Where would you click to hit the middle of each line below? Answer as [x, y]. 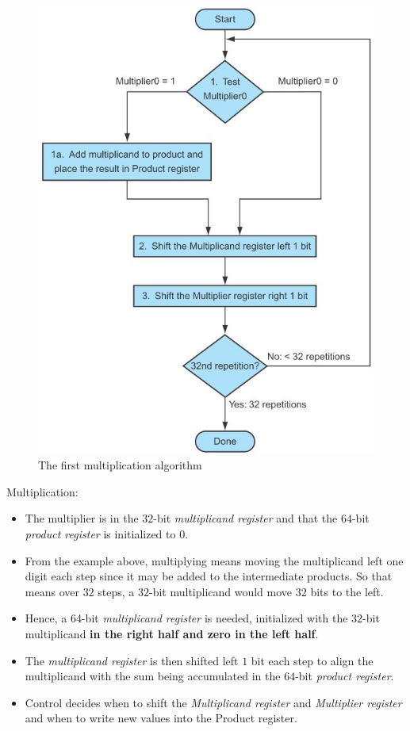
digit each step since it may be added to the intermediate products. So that [209, 576]
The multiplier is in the [82, 518]
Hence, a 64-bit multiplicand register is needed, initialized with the [186, 618]
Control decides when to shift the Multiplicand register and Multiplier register [213, 702]
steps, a [116, 591]
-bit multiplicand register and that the [245, 518]
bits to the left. [347, 591]
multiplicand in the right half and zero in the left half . [172, 633]
